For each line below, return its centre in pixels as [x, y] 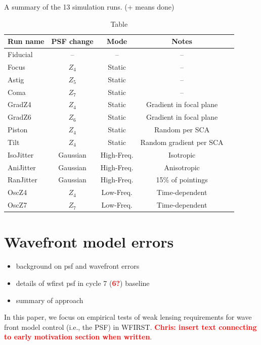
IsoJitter [21, 154]
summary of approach [50, 300]
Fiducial [20, 54]
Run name [26, 41]
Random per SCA [182, 130]
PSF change [72, 41]
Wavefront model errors [89, 242]
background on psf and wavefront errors [78, 266]
